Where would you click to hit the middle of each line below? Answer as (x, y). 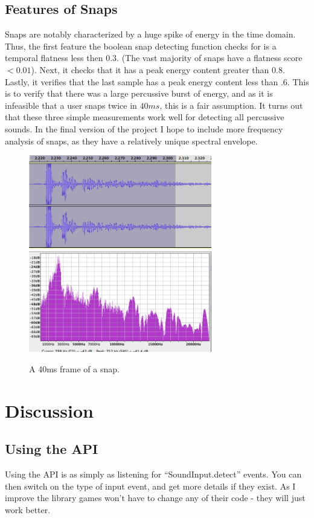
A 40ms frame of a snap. (74, 368)
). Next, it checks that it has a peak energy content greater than (150, 69)
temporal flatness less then (54, 58)
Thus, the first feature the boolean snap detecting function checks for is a (141, 46)
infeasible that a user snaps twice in (71, 105)
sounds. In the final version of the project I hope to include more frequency (144, 128)
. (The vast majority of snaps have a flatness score (210, 58)
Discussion (49, 410)
